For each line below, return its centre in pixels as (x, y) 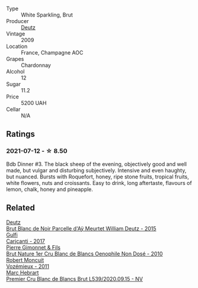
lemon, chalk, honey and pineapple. (50, 189)
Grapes (15, 59)
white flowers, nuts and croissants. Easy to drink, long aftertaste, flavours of (99, 183)
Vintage (16, 34)
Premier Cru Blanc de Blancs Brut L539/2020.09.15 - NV (75, 279)
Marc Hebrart (23, 273)
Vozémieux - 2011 (28, 266)
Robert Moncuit (25, 260)
